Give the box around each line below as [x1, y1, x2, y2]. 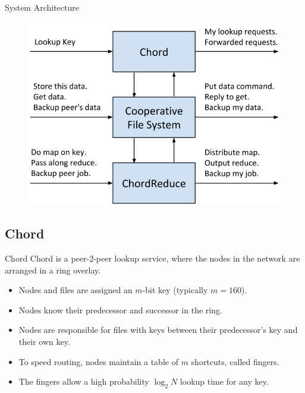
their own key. [18, 335, 70, 348]
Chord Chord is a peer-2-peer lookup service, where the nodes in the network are [5, 252, 300, 265]
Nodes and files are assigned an [18, 284, 133, 296]
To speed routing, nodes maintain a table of [18, 355, 178, 367]
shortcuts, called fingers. [191, 355, 279, 367]
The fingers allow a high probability [18, 375, 149, 388]
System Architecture [5, 1, 79, 13]
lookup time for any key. [180, 375, 269, 388]
